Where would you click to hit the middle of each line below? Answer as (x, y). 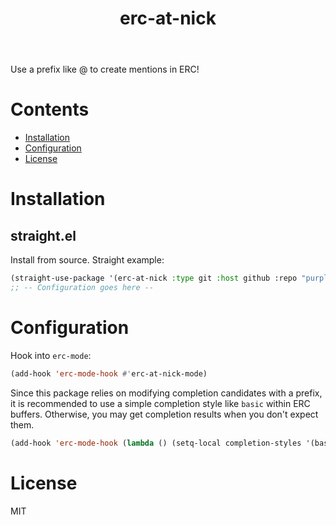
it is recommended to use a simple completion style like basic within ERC (160, 403)
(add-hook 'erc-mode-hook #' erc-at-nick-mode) (109, 373)
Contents (50, 109)
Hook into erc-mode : (51, 355)
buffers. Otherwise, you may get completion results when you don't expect (164, 414)
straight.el (43, 235)
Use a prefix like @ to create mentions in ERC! (105, 69)
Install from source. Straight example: (87, 260)
